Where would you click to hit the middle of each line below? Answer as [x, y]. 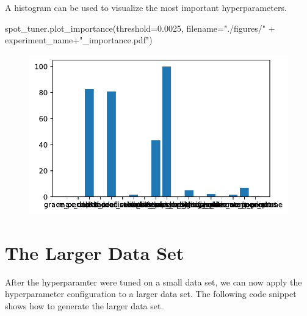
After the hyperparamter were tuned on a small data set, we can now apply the [153, 282]
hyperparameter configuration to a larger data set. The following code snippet [151, 294]
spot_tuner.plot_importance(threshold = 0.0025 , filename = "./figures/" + [140, 28]
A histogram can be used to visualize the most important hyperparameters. [146, 7]
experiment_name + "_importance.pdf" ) [79, 40]
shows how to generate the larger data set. [84, 305]
